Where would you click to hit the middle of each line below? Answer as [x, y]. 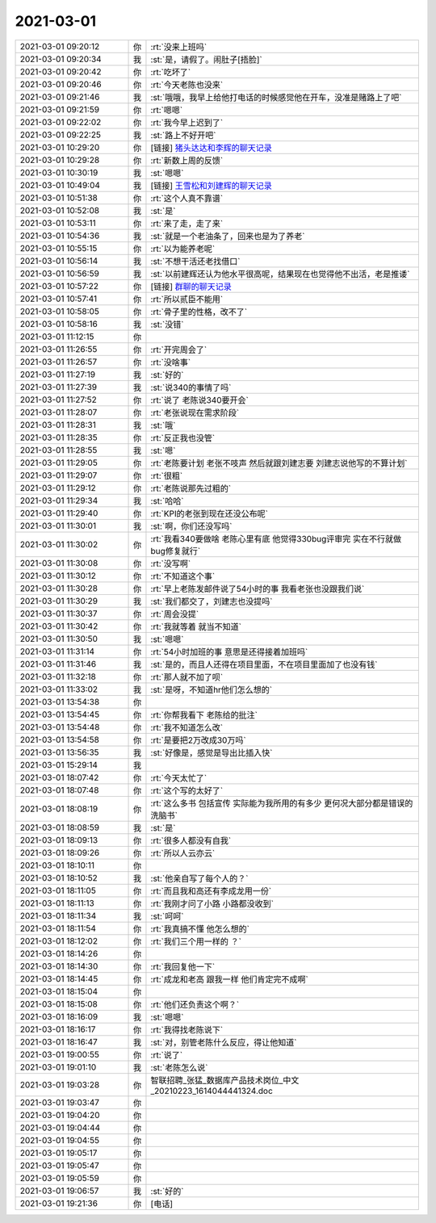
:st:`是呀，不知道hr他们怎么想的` [212, 689]
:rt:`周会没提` [175, 614]
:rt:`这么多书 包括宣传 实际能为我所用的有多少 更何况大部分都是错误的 [282, 803]
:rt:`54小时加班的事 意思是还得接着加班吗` [229, 651]
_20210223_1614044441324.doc [212, 1091]
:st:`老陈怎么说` [179, 1067]
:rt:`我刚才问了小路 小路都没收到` [212, 903]
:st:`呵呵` [167, 916]
